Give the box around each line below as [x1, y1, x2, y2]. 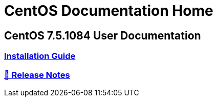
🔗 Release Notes [4, 69, 70, 80]
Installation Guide [4, 51, 76, 62]
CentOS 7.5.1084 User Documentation [4, 29, 201, 42]
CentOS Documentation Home [4, 2, 213, 19]
